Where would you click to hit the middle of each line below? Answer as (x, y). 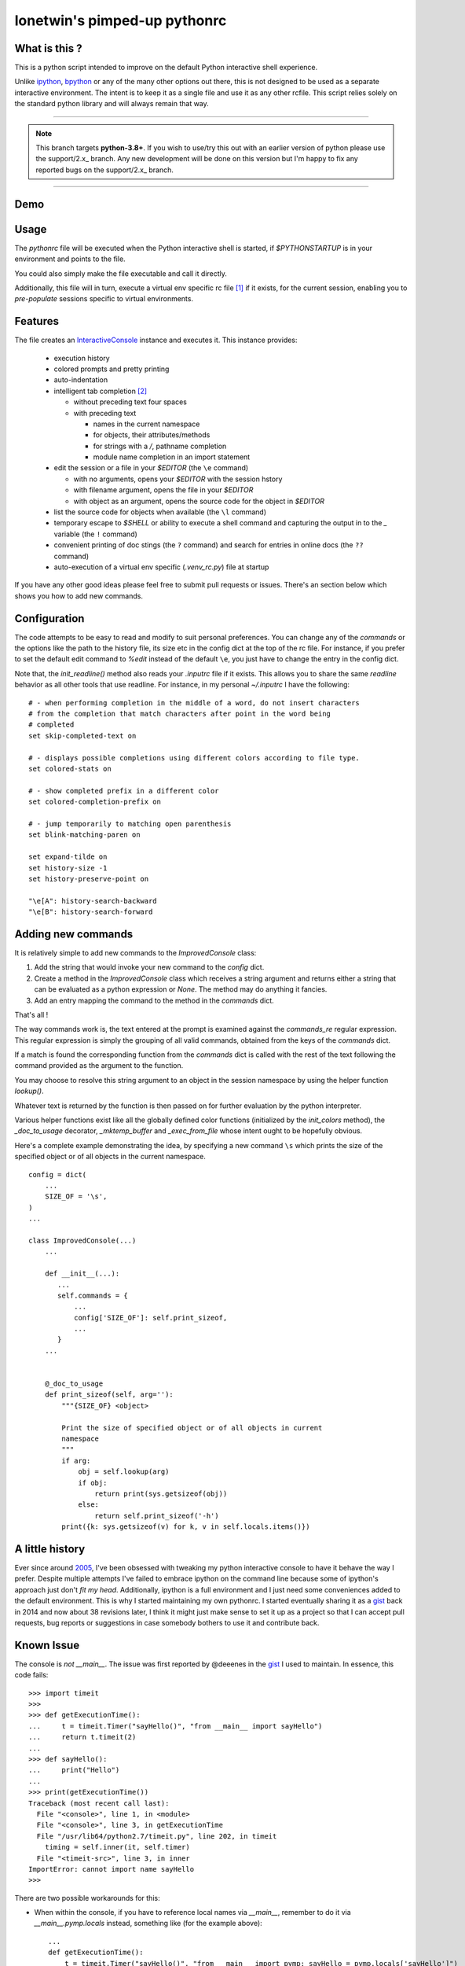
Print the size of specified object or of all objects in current (192, 1428)
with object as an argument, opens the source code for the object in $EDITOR (199, 501)
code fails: (31, 1675)
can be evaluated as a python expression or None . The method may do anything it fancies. (181, 989)
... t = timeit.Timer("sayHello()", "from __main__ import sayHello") (176, 1726)
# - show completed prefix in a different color (124, 791)
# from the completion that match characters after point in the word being (180, 714)
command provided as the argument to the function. (99, 1066)
